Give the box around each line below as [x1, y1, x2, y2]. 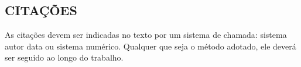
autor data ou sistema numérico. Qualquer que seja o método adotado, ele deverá [5, 40, 296, 52]
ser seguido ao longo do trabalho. [5, 51, 124, 64]
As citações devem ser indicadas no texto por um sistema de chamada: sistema [5, 29, 287, 41]
